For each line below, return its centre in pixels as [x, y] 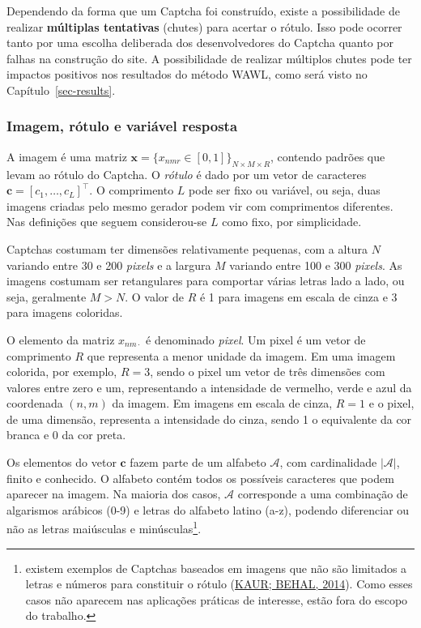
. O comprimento [132, 190]
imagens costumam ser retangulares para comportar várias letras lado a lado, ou [206, 281]
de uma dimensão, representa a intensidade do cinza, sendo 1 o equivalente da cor [209, 419]
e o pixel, [391, 403]
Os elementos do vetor [62, 462]
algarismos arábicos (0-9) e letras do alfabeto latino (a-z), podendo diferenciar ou [208, 509]
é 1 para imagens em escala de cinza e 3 [298, 296]
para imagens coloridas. [65, 312]
